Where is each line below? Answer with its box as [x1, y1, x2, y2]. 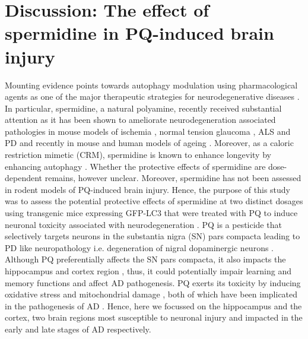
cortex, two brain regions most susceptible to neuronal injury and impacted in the [5, 311, 303, 324]
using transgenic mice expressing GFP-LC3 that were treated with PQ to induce [5, 207, 298, 219]
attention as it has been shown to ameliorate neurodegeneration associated [5, 113, 276, 126]
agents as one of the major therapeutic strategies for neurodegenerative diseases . [5, 90, 300, 103]
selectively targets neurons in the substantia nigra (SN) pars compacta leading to [5, 230, 300, 242]
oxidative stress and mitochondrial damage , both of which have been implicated [5, 288, 298, 300]
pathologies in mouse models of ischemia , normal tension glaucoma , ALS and [5, 125, 291, 137]
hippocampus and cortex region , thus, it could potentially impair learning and [5, 265, 291, 277]
